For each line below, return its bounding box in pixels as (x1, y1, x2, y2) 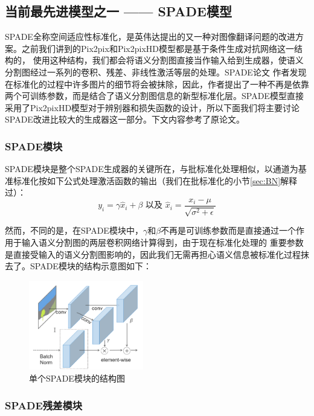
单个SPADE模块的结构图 (29, 372, 125, 385)
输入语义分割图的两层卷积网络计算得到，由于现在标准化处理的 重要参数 (21, 236, 304, 248)
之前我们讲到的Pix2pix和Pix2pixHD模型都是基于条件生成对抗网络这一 (21, 42, 294, 54)
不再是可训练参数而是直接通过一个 (161, 224, 296, 237)
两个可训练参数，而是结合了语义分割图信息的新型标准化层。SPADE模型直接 (5, 89, 304, 102)
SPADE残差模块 (5, 397, 83, 412)
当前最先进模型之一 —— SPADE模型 (5, 2, 232, 21)
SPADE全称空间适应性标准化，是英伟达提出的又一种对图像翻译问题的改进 (5, 30, 295, 43)
